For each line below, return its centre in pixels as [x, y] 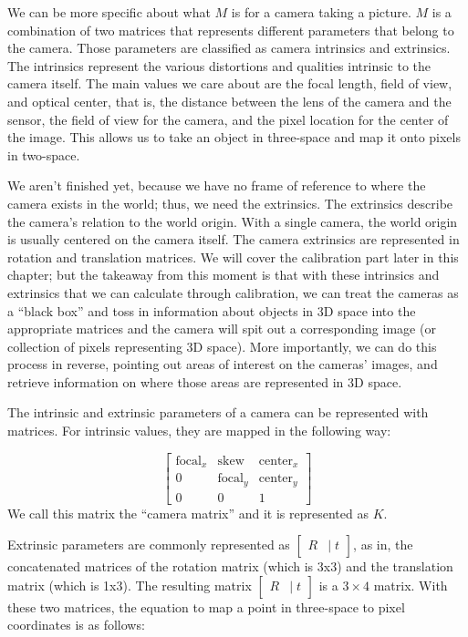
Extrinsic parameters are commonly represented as [149, 545]
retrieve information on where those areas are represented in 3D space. [205, 381]
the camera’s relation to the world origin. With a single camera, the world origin [233, 221]
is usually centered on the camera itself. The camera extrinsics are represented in [234, 239]
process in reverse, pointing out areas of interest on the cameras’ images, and [223, 364]
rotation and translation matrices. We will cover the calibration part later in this [233, 257]
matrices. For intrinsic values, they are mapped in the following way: [199, 431]
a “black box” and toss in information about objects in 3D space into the [212, 310]
